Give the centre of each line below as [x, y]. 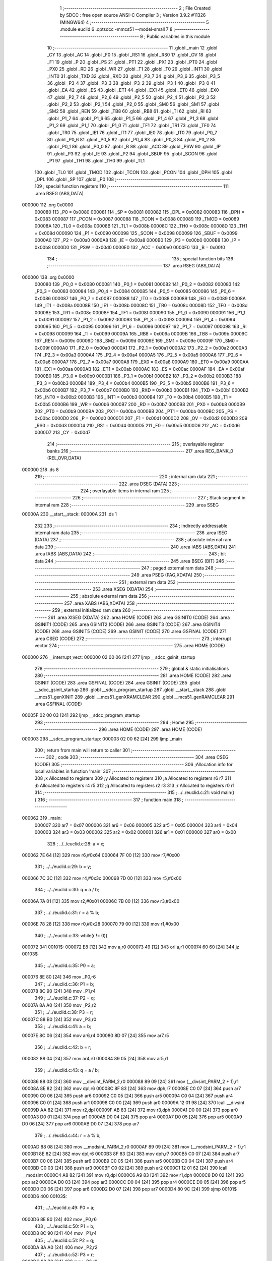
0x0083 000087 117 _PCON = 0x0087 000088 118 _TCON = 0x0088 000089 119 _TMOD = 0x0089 [137, 219]
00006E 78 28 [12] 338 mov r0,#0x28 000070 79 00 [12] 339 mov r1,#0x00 [100, 924]
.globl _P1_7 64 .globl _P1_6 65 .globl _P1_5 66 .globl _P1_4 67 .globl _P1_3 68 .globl [133, 118]
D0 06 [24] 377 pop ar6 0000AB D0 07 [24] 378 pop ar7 [81, 1124]
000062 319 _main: [42, 818]
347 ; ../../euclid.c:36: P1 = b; [64, 984]
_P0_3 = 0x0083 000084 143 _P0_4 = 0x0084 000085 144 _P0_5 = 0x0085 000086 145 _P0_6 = [135, 291]
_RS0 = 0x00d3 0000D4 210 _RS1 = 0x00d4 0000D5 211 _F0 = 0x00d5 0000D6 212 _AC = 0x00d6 [137, 425]
